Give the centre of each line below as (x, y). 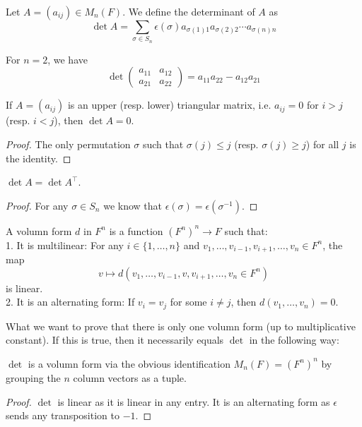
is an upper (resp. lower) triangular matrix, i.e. (169, 105)
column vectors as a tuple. (130, 377)
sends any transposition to (63, 415)
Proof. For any (37, 205)
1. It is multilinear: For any (65, 245)
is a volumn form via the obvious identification (129, 363)
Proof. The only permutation (68, 144)
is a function (136, 230)
